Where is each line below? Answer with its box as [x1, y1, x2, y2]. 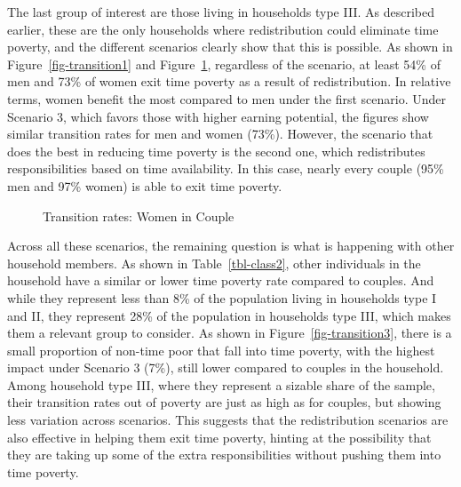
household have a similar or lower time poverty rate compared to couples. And [7, 271, 434, 290]
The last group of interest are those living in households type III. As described [7, 3, 434, 20]
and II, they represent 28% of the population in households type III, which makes [7, 306, 451, 324]
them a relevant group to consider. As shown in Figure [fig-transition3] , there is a [7, 323, 452, 342]
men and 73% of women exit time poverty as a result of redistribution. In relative [7, 72, 451, 91]
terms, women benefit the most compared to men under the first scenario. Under [7, 89, 447, 108]
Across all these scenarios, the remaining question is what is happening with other [7, 236, 455, 255]
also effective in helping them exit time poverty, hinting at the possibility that [7, 427, 432, 446]
